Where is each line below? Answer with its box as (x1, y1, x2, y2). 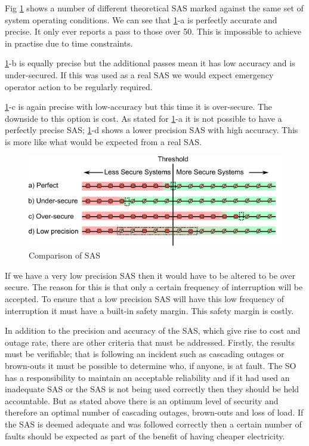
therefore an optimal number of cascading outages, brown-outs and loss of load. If (5, 406, 304, 419)
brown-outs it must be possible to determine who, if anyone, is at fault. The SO (5, 359, 296, 371)
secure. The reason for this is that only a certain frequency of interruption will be (5, 281, 303, 293)
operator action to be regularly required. (5, 80, 153, 93)
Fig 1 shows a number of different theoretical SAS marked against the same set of (5, 2, 304, 14)
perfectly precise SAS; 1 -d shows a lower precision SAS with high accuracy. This (5, 124, 298, 136)
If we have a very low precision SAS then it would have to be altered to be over (5, 269, 296, 281)
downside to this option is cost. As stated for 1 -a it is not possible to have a (5, 112, 282, 124)
